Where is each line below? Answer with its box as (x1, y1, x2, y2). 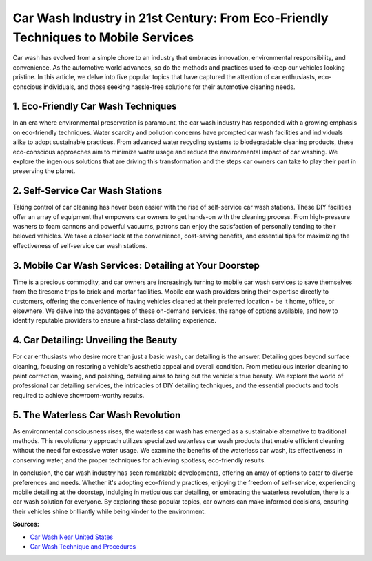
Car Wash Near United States (30, 533, 114, 541)
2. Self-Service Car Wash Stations (12, 185, 163, 196)
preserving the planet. (12, 167, 76, 175)
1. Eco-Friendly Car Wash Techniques (12, 101, 177, 112)
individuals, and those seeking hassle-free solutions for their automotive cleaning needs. (43, 83, 296, 91)
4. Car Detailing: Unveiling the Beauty (12, 334, 178, 346)
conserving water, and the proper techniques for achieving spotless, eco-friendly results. (12, 456, 267, 465)
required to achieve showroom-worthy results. (12, 391, 145, 399)
